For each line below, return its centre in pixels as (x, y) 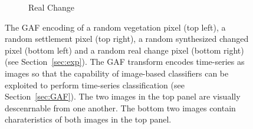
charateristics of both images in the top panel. (88, 119)
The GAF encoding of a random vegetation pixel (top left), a (115, 27)
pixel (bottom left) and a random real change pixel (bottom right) (124, 50)
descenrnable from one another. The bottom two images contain (120, 107)
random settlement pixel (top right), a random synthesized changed (127, 39)
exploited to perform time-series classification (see (95, 85)
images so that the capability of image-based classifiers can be (117, 73)
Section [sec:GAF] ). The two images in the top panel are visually (123, 96)
